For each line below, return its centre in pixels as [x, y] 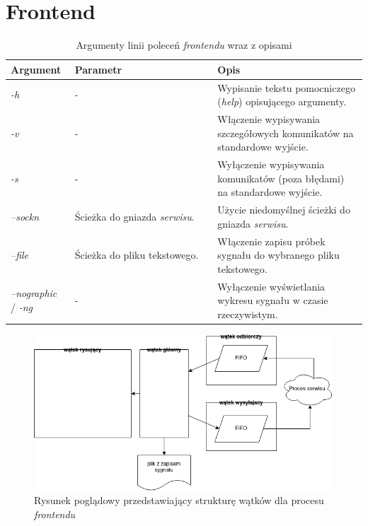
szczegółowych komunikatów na [286, 133]
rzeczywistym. [248, 314]
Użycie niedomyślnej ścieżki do [284, 210]
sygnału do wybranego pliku [278, 255]
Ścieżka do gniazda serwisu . [134, 216]
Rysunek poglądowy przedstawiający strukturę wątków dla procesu [179, 500]
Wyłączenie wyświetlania [271, 286]
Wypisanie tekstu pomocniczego [286, 87]
